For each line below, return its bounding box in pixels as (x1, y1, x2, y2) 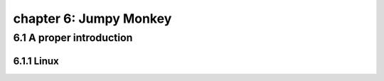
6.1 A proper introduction (13, 31, 133, 44)
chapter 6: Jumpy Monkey (13, 11, 172, 26)
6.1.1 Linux (13, 55, 60, 67)
